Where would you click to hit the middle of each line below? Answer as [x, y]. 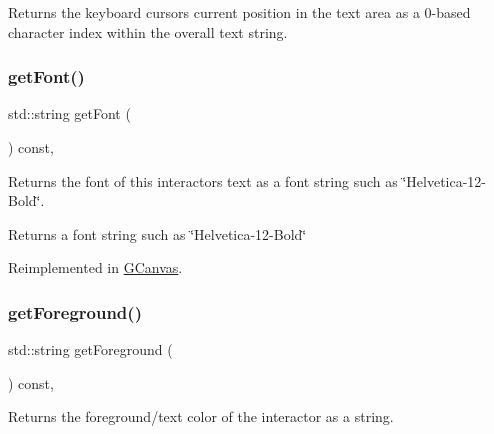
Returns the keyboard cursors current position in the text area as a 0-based [239, 12]
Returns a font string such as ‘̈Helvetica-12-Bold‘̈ [157, 233]
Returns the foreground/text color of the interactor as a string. [201, 416]
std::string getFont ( [69, 113]
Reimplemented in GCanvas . [95, 267]
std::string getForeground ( [90, 349]
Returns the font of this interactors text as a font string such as [203, 180]
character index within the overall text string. [148, 31]
